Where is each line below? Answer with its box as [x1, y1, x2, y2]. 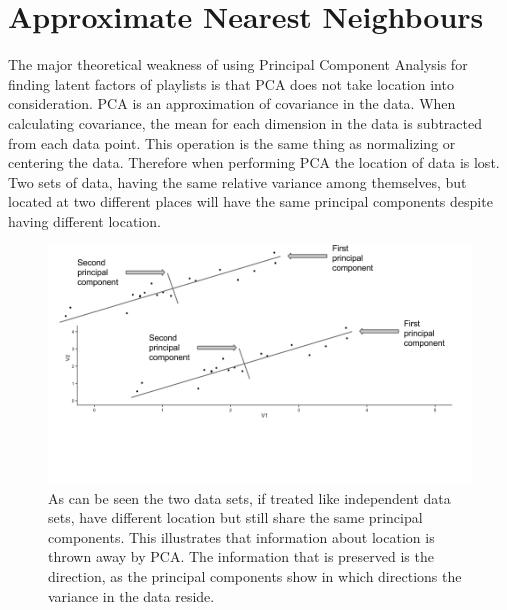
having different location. [8, 210, 161, 231]
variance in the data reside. [48, 585, 215, 606]
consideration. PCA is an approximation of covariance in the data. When [8, 93, 456, 114]
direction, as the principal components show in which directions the [48, 565, 462, 586]
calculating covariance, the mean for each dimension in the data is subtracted [8, 112, 482, 133]
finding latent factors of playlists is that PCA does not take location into [8, 73, 454, 94]
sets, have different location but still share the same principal [48, 507, 423, 528]
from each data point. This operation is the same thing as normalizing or [8, 132, 456, 153]
